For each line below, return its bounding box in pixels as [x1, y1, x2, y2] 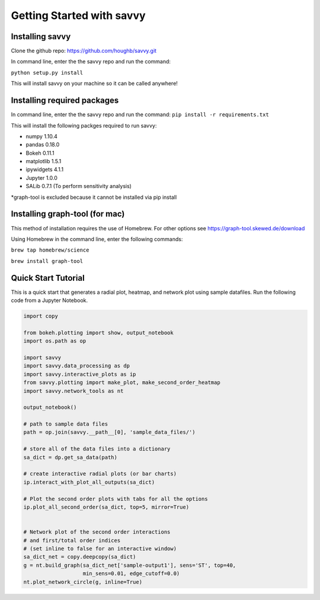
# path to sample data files [23, 421, 108, 427]
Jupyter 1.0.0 [25, 174, 57, 181]
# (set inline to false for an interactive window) [23, 545, 177, 552]
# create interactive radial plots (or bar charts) [23, 471, 177, 477]
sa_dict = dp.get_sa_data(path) [23, 454, 118, 461]
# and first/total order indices [23, 537, 121, 544]
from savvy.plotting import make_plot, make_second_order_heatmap [23, 379, 220, 386]
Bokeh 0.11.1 [25, 149, 55, 157]
